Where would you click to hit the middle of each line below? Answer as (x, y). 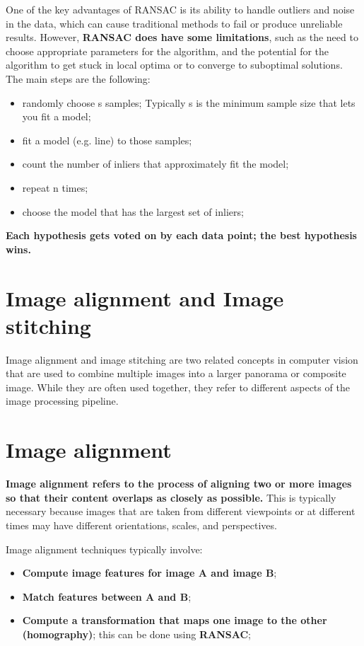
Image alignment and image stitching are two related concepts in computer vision (182, 359)
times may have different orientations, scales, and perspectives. (141, 525)
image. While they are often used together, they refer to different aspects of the (178, 387)
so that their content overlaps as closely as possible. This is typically (171, 497)
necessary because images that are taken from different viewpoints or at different (181, 511)
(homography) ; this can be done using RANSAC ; (136, 634)
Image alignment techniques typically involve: (104, 549)
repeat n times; (55, 187)
